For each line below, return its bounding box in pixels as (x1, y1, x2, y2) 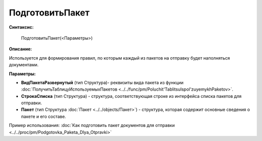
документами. (9, 62, 39, 68)
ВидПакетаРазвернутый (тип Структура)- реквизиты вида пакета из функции (21, 79, 184, 85)
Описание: (9, 46, 33, 52)
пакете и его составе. (21, 113, 66, 119)
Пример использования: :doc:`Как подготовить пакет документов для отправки (9, 123, 175, 128)
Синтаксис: (9, 24, 34, 30)
